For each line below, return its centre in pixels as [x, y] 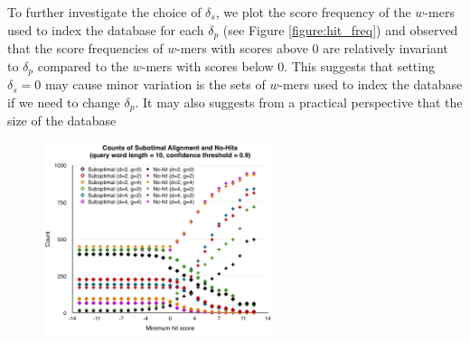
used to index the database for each [106, 29]
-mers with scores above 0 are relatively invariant [312, 48]
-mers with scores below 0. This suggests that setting [288, 65]
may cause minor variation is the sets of [155, 84]
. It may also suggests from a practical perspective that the [299, 102]
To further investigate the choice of [104, 12]
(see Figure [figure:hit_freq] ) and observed [340, 29]
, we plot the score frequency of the [313, 12]
